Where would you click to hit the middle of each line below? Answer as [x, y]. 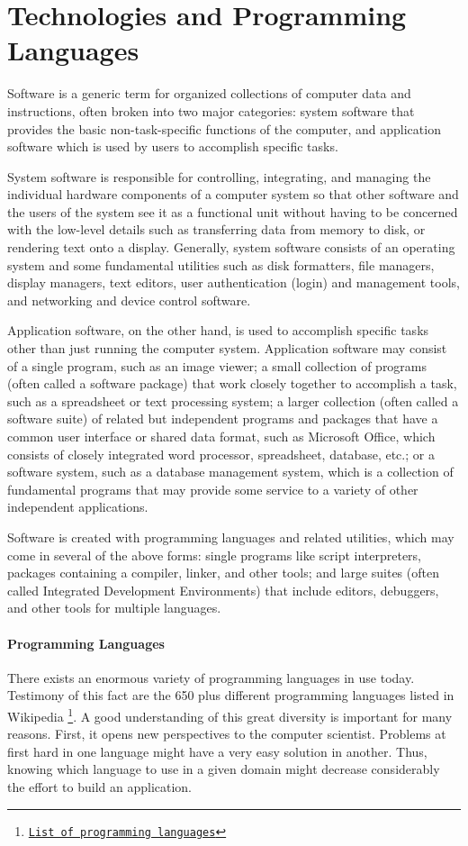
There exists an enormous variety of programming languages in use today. [211, 677]
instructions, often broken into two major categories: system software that [211, 110]
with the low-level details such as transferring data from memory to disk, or [216, 229]
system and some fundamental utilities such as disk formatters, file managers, [221, 264]
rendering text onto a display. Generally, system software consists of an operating [231, 247]
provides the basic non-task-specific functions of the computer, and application [224, 128]
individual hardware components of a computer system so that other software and [233, 194]
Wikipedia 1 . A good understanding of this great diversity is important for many [230, 714]
